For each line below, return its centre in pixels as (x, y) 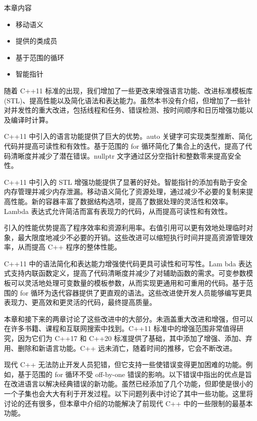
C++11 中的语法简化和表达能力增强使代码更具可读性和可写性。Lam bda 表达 (128, 263)
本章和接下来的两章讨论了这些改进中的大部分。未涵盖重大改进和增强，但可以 (128, 318)
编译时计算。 (31, 119)
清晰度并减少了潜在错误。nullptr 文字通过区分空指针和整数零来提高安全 (126, 155)
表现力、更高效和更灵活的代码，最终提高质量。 (80, 302)
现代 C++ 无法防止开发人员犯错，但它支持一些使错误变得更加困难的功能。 (125, 364)
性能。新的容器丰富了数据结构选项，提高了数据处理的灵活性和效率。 (121, 201)
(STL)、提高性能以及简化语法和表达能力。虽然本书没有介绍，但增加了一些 (124, 100)
